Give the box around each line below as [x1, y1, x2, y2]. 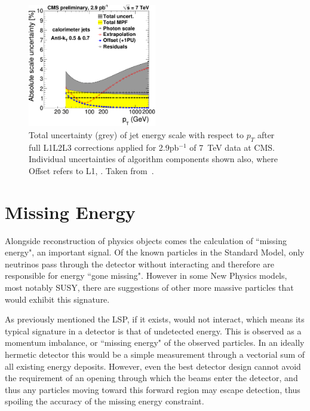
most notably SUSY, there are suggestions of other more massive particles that [5, 281, 294, 293]
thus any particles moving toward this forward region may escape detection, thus [5, 383, 300, 395]
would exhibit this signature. [5, 293, 110, 305]
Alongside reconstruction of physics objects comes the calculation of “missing [5, 234, 287, 246]
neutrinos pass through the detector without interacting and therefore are [5, 257, 274, 270]
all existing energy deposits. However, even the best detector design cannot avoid [5, 360, 301, 372]
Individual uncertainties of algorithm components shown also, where [29, 153, 278, 165]
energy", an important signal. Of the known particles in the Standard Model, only [5, 246, 305, 258]
